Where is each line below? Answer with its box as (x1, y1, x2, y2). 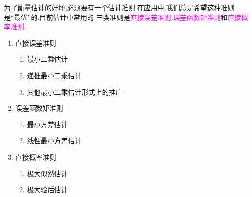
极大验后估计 (27, 184, 68, 195)
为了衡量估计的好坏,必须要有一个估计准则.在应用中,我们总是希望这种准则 (4, 2, 234, 12)
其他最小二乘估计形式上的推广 (27, 86, 123, 97)
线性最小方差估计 (27, 135, 82, 146)
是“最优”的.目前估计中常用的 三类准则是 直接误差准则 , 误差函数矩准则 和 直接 (4, 12, 241, 22)
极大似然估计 (27, 168, 68, 178)
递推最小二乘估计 (27, 70, 82, 80)
